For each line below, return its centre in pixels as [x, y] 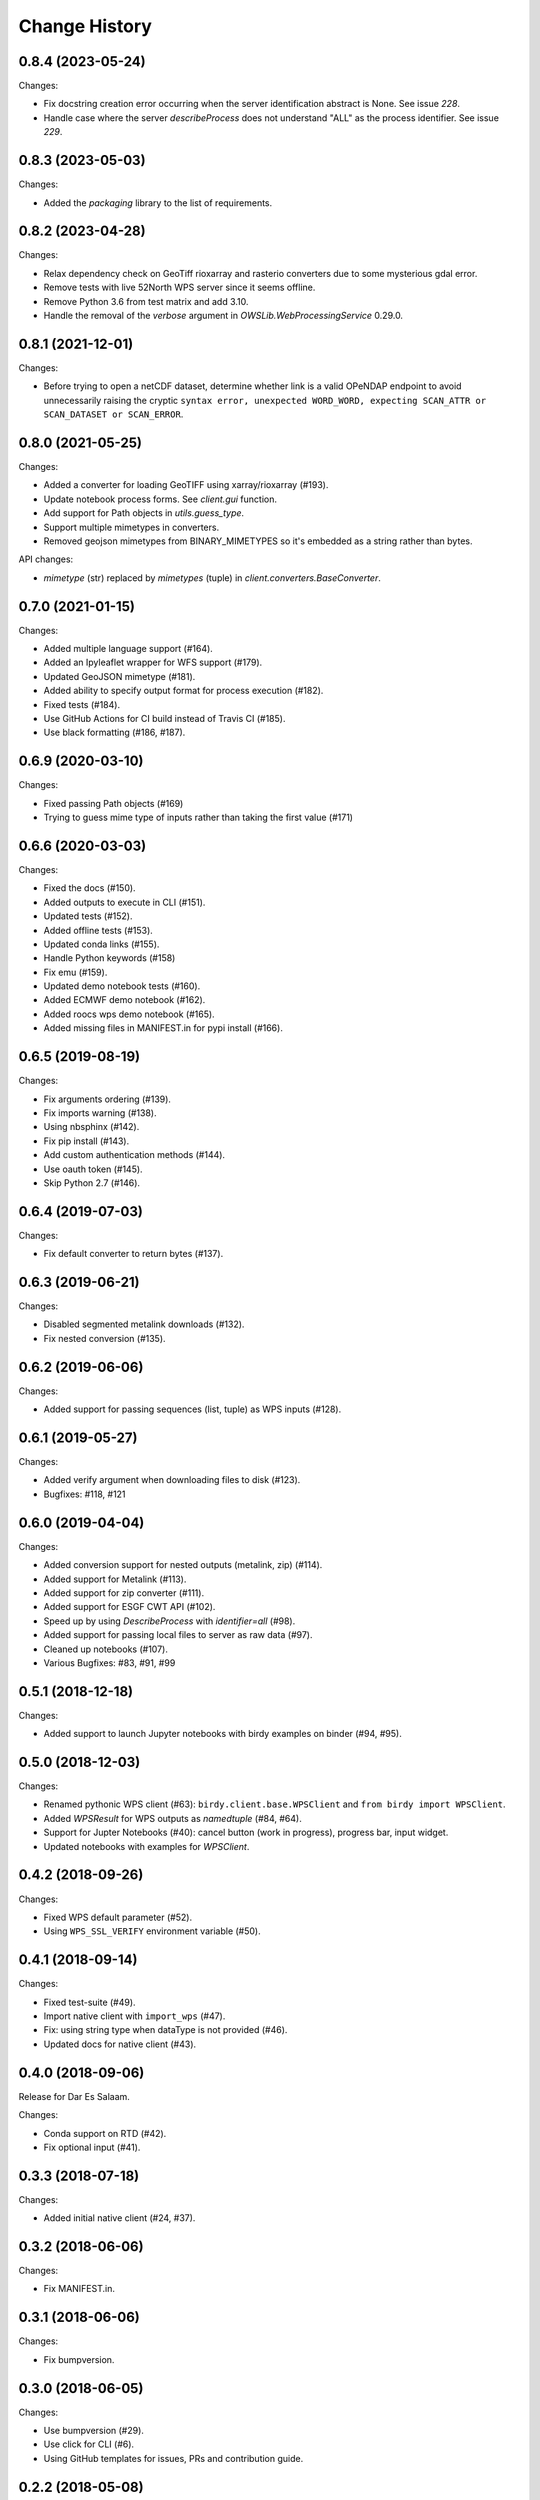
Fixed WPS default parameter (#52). [118, 1917]
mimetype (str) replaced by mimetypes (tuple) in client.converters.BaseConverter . [212, 577]
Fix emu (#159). [75, 972]
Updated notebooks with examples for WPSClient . [146, 1846]
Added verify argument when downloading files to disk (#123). [172, 1480]
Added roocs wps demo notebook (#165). [129, 1014]
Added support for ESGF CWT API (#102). [129, 1607]
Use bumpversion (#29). [94, 2431]
